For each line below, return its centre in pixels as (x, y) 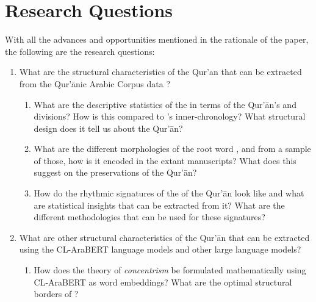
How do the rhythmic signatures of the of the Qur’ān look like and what (169, 193)
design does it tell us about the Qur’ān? (108, 128)
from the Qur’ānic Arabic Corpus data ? (95, 83)
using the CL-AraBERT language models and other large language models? (160, 249)
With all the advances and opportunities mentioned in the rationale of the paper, (157, 39)
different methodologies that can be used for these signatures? (149, 217)
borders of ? (56, 294)
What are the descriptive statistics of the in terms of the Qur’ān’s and (165, 104)
